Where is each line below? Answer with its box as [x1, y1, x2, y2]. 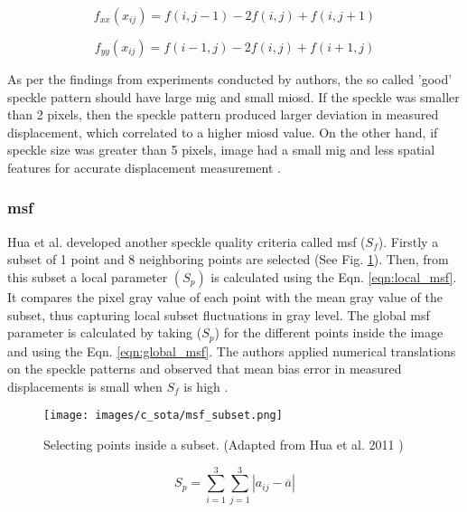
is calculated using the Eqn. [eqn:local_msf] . [210, 267, 457, 286]
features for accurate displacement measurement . [7, 157, 281, 176]
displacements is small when [7, 376, 163, 395]
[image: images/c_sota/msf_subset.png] [43, 409, 283, 422]
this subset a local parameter [7, 267, 168, 286]
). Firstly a [378, 232, 439, 251]
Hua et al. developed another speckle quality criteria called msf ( [7, 232, 366, 251]
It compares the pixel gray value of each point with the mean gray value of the [7, 287, 443, 306]
